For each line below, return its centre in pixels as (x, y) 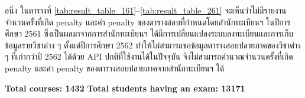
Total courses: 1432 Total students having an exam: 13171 (125, 88)
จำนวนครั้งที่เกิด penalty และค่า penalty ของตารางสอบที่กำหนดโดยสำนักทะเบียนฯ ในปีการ (148, 22)
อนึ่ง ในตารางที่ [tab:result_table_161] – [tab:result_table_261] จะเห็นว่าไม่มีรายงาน (146, 10)
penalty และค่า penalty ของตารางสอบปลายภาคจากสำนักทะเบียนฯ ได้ (115, 68)
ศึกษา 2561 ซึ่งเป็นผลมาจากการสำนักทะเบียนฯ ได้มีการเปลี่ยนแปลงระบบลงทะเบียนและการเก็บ (149, 33)
